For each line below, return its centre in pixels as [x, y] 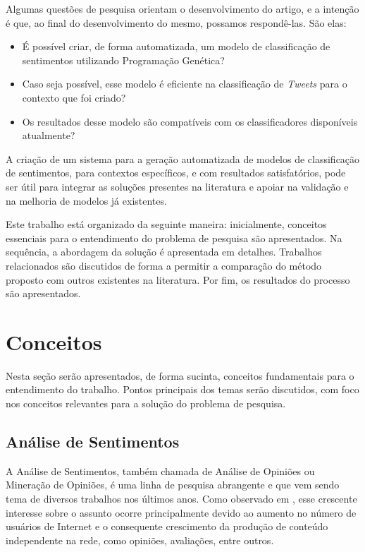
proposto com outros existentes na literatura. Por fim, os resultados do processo [178, 279]
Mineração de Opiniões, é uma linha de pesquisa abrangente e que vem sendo [173, 485]
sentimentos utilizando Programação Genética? [123, 60]
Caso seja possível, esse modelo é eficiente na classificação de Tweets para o [185, 84]
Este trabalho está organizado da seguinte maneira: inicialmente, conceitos [166, 224]
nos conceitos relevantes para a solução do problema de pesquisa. [146, 403]
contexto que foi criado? [74, 97]
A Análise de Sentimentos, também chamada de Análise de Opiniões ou [160, 470]
